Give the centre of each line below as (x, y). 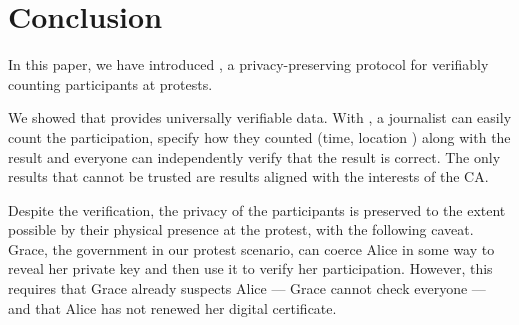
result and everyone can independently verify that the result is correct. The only (254, 156)
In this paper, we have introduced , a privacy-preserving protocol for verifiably (248, 64)
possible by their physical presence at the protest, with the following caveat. (241, 229)
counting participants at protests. (110, 83)
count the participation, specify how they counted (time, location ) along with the (259, 136)
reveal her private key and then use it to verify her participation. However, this (250, 268)
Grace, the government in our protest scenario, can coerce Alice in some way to (251, 248)
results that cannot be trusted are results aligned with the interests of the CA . (248, 176)
